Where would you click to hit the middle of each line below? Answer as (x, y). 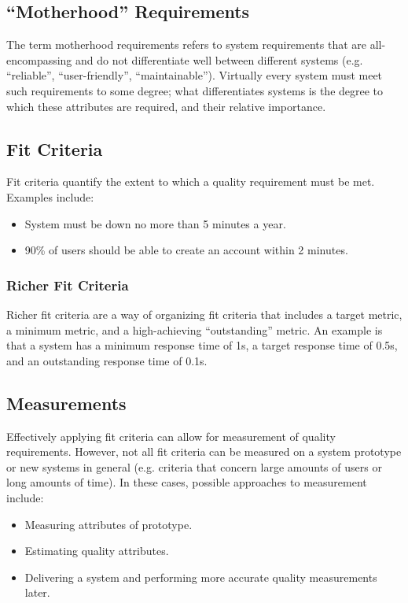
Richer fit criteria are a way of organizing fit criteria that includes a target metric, (204, 314)
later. (37, 592)
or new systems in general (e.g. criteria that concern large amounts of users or (194, 466)
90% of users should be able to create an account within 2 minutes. (186, 250)
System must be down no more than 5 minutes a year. (155, 223)
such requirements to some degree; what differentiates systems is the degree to (195, 90)
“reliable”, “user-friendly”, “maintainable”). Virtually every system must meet (195, 75)
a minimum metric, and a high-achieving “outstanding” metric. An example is (195, 329)
